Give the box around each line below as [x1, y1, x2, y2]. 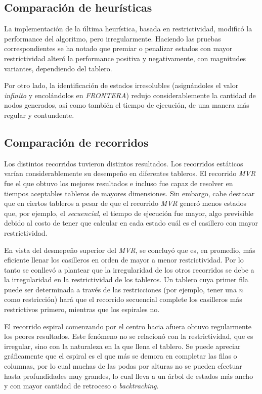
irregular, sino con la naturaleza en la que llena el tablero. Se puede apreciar [4, 340, 241, 351]
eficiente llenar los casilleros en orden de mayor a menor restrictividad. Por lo [4, 254, 244, 265]
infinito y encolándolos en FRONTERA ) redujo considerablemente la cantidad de [4, 90, 256, 100]
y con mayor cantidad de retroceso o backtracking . [4, 380, 159, 391]
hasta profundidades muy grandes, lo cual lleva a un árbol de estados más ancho [4, 370, 253, 381]
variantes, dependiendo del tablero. [4, 63, 112, 73]
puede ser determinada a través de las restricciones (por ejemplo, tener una [4, 284, 237, 294]
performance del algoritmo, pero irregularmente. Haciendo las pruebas [4, 33, 221, 43]
